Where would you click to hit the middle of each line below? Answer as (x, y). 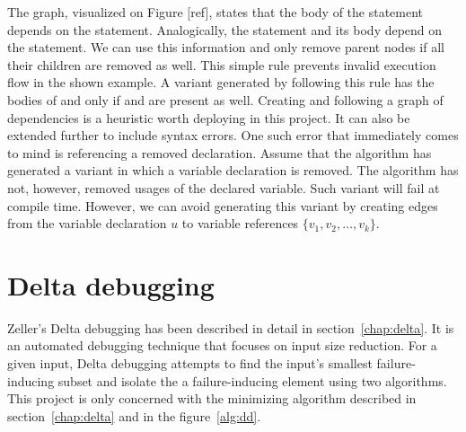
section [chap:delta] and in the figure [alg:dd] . (134, 415)
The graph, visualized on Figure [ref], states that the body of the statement (215, 12)
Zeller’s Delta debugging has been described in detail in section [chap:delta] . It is (231, 327)
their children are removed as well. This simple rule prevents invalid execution (222, 64)
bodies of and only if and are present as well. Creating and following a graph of (225, 99)
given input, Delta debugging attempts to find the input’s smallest (190, 363)
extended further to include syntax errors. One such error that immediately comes (233, 135)
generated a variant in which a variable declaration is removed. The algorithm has (233, 170)
